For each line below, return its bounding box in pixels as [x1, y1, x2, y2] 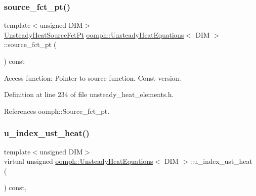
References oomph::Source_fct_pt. [4, 105, 110, 116]
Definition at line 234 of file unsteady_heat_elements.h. [4, 89, 174, 99]
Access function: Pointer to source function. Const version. [4, 72, 181, 83]
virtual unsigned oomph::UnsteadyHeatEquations [4, 156, 153, 166]
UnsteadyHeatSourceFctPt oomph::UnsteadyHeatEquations [4, 29, 184, 40]
